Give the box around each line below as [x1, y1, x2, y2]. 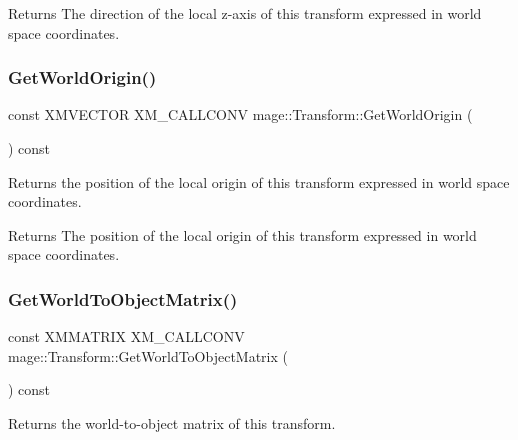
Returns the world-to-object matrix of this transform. [8, 412, 336, 433]
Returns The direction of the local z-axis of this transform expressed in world [8, 3, 482, 23]
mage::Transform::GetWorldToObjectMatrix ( [8, 345, 288, 366]
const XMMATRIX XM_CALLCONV [8, 326, 245, 347]
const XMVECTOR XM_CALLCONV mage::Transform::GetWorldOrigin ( [8, 104, 473, 125]
